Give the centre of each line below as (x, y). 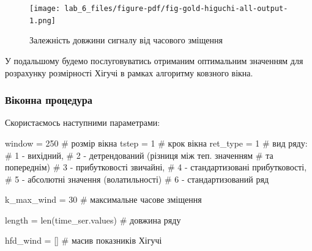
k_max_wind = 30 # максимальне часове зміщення (103, 199)
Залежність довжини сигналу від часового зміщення (126, 40)
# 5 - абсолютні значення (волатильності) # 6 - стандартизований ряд (137, 179)
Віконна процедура (49, 100)
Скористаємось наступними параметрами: (83, 122)
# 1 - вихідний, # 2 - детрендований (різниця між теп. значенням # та (139, 155)
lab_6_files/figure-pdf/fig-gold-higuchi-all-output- (176, 9)
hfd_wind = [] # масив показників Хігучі (84, 240)
